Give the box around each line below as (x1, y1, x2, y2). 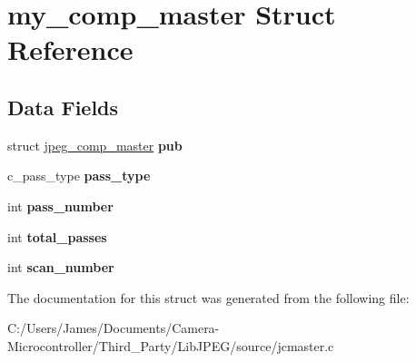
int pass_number (7, 196, 114, 215)
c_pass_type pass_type (7, 166, 151, 185)
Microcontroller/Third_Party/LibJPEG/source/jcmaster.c (7, 336, 334, 355)
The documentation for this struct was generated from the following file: (7, 288, 410, 307)
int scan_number (7, 258, 114, 277)
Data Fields (7, 93, 119, 121)
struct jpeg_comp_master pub (7, 135, 183, 154)
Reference (7, 31, 134, 68)
